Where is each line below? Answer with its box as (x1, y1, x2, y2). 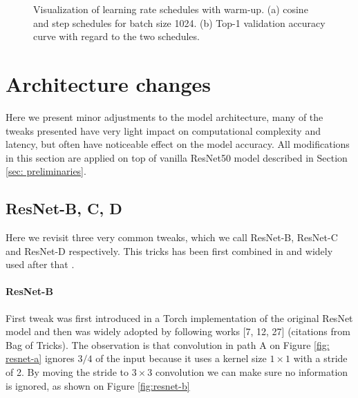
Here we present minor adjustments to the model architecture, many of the (6, 109, 323, 124)
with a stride (293, 351, 348, 366)
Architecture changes (6, 69, 211, 97)
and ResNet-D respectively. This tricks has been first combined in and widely (6, 243, 333, 258)
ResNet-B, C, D (6, 198, 122, 219)
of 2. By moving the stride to (6, 365, 129, 379)
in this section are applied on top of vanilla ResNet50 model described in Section (6, 150, 348, 164)
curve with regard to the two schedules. (33, 29, 200, 44)
